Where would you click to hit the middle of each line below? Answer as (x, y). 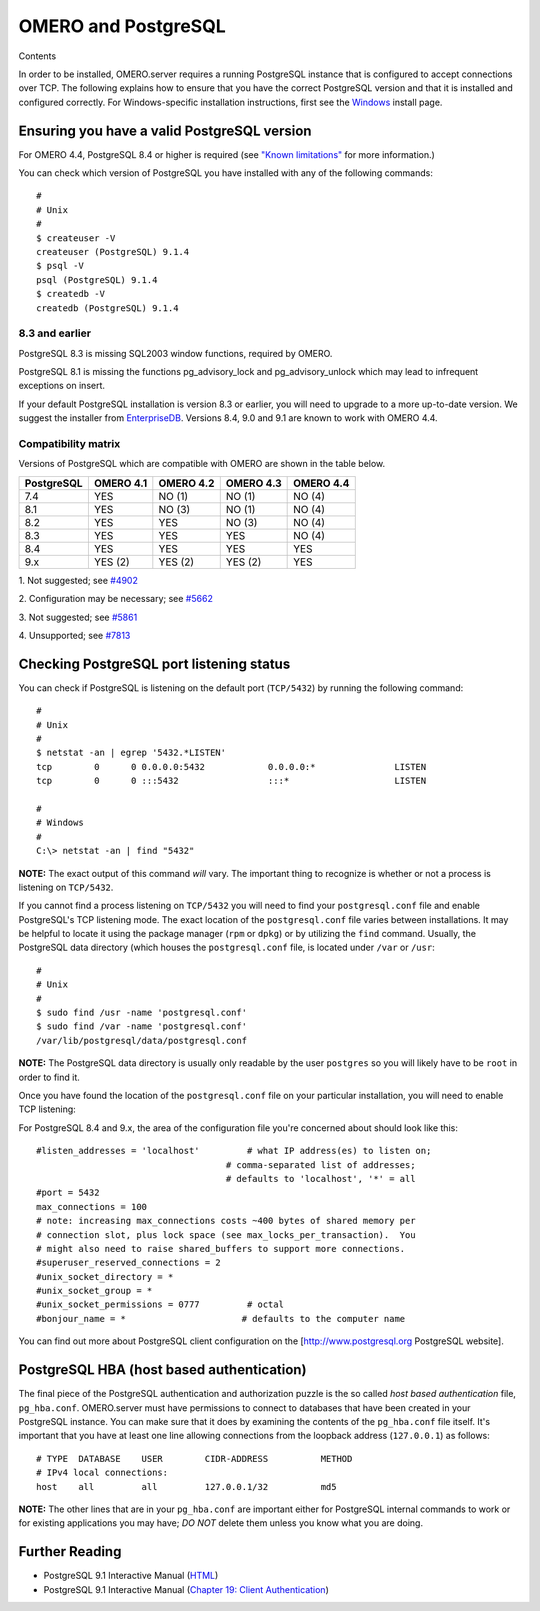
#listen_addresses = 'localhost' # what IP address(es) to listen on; (234, 1151)
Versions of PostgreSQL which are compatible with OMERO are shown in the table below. (202, 464)
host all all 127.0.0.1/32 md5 (186, 1486)
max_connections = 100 (92, 1206)
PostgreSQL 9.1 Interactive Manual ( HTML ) (131, 1576)
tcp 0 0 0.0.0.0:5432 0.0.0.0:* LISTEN (231, 766)
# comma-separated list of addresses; (320, 1164)
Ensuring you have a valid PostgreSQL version (165, 130)
